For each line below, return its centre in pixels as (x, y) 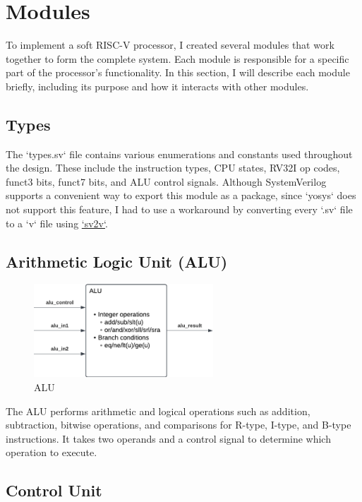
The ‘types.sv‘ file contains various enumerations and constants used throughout (179, 154)
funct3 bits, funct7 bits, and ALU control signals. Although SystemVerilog (166, 181)
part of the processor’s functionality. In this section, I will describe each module (178, 72)
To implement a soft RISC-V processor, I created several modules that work (170, 45)
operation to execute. (52, 452)
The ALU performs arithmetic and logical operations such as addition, (158, 411)
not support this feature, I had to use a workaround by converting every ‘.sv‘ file (179, 209)
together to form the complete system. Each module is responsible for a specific (177, 58)
